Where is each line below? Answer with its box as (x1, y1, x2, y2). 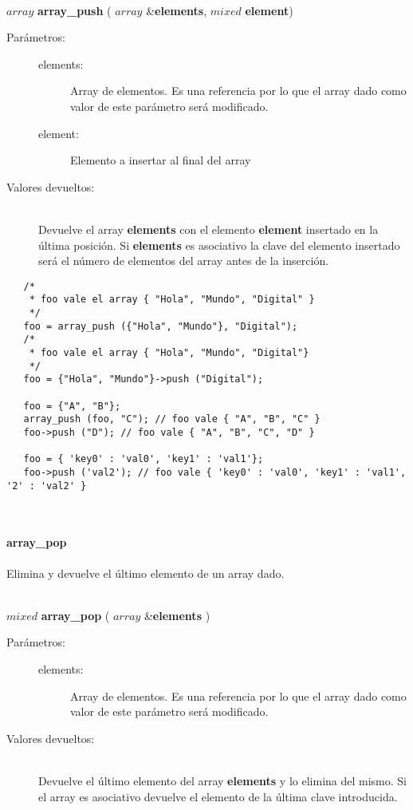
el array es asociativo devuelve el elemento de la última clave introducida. (38, 788, 398, 804)
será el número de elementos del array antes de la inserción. (38, 252, 329, 269)
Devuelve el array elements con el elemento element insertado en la (38, 220, 379, 237)
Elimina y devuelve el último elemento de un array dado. (6, 564, 285, 581)
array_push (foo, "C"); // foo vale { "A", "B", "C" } (23, 413, 321, 425)
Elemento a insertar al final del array (70, 152, 251, 168)
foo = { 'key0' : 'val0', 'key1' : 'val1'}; (23, 453, 264, 465)
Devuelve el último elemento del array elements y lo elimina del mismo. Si (38, 772, 407, 788)
